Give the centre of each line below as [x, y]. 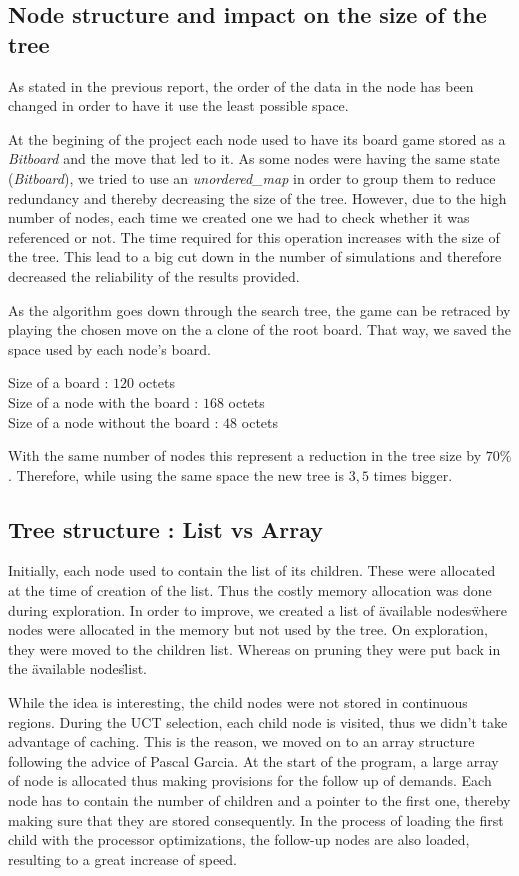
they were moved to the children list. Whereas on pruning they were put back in [254, 648]
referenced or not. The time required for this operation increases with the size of [254, 236]
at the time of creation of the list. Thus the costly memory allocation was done [250, 590]
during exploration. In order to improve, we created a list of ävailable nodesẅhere [257, 609]
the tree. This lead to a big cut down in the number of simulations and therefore [255, 256]
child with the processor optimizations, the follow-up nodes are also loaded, [239, 839]
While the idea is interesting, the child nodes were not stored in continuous [238, 702]
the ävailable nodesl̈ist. [77, 668]
